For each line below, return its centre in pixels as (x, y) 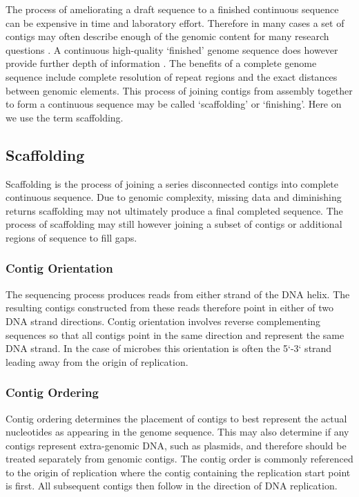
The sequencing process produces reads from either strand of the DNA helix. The (178, 294)
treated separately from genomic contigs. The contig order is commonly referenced (179, 459)
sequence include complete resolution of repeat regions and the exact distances (172, 76)
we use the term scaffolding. (65, 117)
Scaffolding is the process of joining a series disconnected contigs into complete (172, 183)
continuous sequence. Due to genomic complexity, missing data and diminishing (174, 197)
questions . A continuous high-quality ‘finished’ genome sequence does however (172, 49)
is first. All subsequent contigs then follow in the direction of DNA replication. (172, 486)
